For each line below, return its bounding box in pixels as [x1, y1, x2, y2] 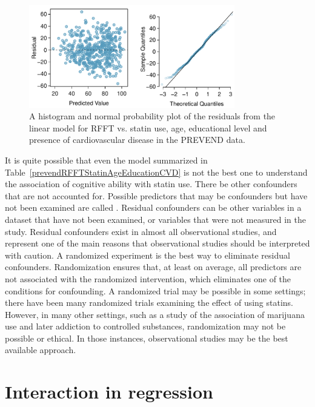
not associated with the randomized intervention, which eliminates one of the [5, 272, 291, 285]
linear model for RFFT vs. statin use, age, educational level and [29, 121, 267, 134]
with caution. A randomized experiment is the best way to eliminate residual [5, 248, 290, 261]
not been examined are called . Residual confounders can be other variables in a [5, 201, 302, 214]
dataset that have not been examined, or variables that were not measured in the [5, 213, 306, 225]
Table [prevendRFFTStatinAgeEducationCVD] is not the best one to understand [5, 165, 308, 178]
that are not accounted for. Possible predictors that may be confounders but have [5, 189, 308, 202]
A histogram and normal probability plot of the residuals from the [29, 110, 276, 122]
